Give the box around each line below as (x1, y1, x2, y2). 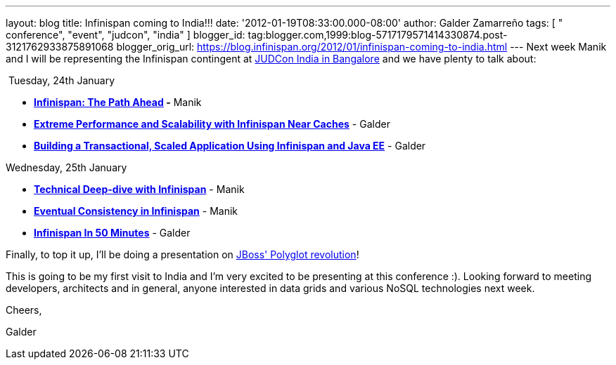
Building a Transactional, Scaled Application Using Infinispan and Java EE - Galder (34, 140, 426, 152)
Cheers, (6, 304, 42, 316)
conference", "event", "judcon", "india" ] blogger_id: (6, 29, 245, 41)
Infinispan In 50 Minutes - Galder (34, 227, 191, 239)
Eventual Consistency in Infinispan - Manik (34, 205, 238, 217)
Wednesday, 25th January (6, 161, 127, 173)
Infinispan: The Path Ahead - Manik (34, 96, 202, 108)
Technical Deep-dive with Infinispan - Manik (34, 183, 245, 195)
